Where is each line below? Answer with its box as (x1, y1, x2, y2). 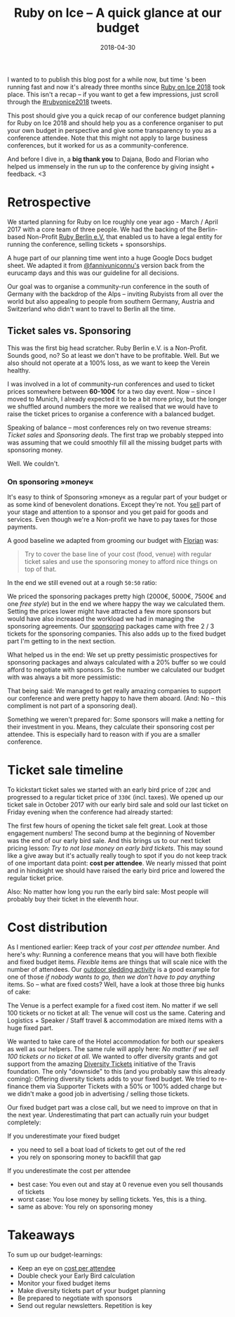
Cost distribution (7, 920, 108, 936)
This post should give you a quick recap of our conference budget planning (7, 111, 226, 120)
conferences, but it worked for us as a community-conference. (7, 141, 189, 149)
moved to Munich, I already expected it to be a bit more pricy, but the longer (7, 394, 227, 403)
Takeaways (7, 1227, 75, 1243)
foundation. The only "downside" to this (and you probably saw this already (7, 1067, 226, 1075)
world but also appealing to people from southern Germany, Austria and (7, 297, 215, 305)
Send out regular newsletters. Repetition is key (17, 1301, 152, 1309)
